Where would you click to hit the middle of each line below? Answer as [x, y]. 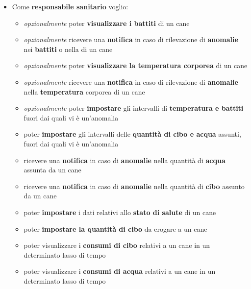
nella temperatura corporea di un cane [84, 91]
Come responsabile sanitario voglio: [70, 6]
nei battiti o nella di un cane [68, 49]
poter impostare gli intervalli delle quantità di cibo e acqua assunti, [132, 134]
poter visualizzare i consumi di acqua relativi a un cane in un [120, 271]
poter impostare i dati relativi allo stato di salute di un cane [120, 212]
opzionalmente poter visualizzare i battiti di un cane [107, 23]
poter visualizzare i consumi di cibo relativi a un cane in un [117, 245]
